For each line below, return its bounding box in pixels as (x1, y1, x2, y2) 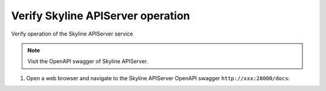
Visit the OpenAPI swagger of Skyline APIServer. (27, 58, 149, 65)
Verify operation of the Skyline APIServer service (11, 30, 133, 37)
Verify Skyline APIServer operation (11, 9, 190, 22)
